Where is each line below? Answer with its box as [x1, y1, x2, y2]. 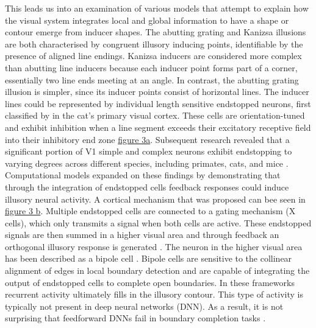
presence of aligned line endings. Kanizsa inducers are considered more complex [5, 49, 302, 62]
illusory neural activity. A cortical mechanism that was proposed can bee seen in [5, 192, 306, 205]
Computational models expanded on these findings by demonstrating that [5, 169, 281, 181]
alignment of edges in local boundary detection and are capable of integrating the [5, 264, 310, 277]
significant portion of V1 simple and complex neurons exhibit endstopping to [5, 145, 292, 158]
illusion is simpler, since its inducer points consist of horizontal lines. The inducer [5, 85, 309, 98]
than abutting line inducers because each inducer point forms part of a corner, [5, 61, 298, 74]
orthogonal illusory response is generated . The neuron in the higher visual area [5, 240, 303, 253]
